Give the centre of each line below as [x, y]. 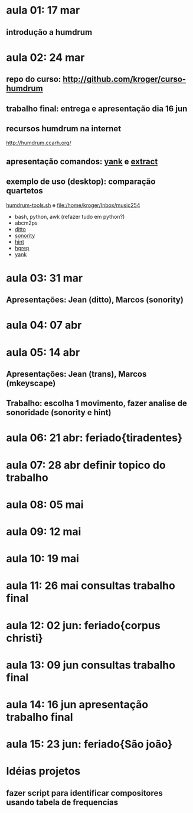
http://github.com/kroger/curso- [125, 80]
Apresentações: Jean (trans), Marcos [76, 374]
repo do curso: [34, 80]
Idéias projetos [43, 771]
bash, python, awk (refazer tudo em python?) [70, 216]
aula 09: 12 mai [44, 532]
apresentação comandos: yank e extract [82, 161]
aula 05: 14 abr [43, 352]
